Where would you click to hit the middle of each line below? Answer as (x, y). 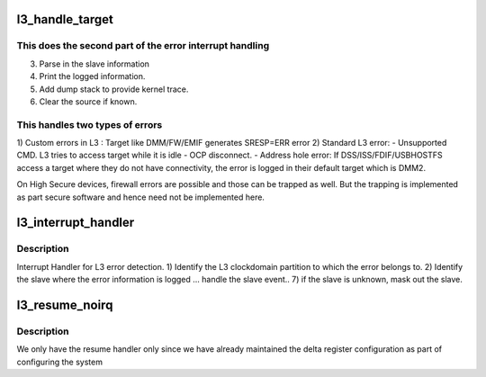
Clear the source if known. (88, 101)
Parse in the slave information (94, 64)
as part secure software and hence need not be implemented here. (141, 197)
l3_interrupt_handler (76, 223)
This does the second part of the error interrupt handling (143, 46)
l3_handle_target (65, 19)
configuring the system (60, 362)
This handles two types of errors (90, 124)
